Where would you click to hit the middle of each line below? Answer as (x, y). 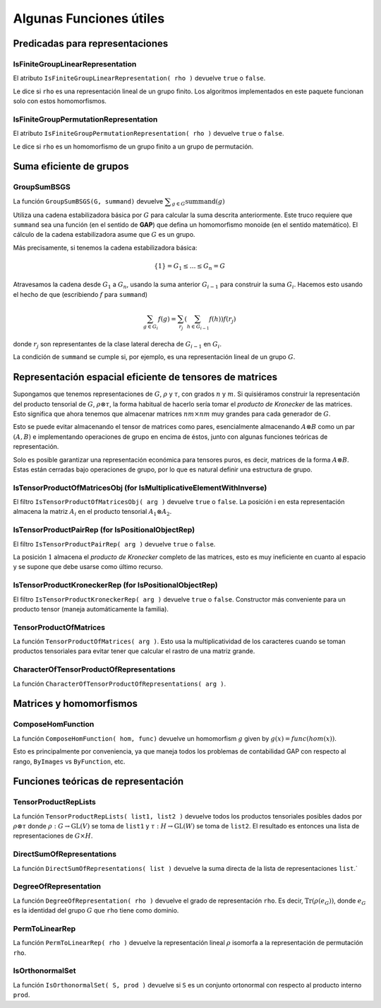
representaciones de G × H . (53, 836)
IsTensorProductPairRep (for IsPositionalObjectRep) (104, 530)
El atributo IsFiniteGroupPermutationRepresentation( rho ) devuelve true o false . (149, 134)
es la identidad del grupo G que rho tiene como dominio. (96, 910)
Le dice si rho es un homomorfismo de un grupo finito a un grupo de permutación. (133, 146)
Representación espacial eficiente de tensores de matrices (145, 377)
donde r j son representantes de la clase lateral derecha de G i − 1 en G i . (117, 345)
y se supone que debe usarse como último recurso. (88, 567)
